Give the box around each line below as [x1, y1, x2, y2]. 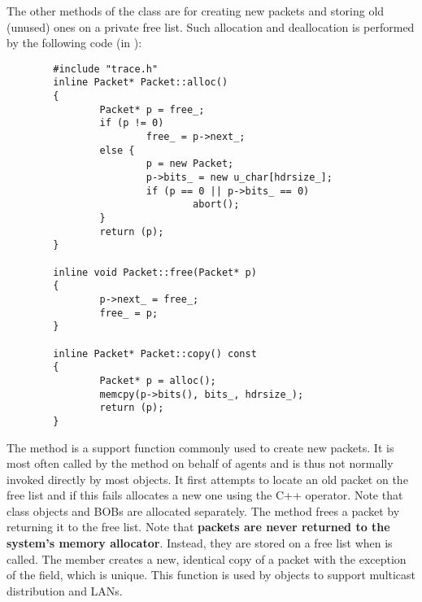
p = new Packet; [146, 158, 234, 170]
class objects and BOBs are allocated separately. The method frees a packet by [7, 502, 400, 519]
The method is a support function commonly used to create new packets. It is [7, 438, 394, 456]
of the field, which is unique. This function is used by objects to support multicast [7, 566, 416, 583]
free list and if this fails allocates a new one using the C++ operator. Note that [7, 486, 403, 504]
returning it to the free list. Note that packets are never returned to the [7, 518, 390, 535]
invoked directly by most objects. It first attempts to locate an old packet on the [7, 470, 408, 487]
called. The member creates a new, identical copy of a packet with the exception [7, 550, 407, 567]
